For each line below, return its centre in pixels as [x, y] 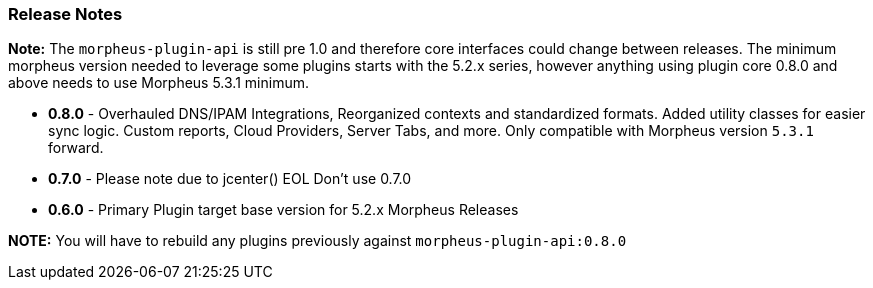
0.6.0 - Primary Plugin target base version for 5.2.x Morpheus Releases [283, 210]
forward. [76, 148]
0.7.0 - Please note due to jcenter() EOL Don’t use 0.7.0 [230, 179]
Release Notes [65, 14]
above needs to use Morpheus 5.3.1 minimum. [158, 83]
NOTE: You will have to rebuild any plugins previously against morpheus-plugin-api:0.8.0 [317, 241]
